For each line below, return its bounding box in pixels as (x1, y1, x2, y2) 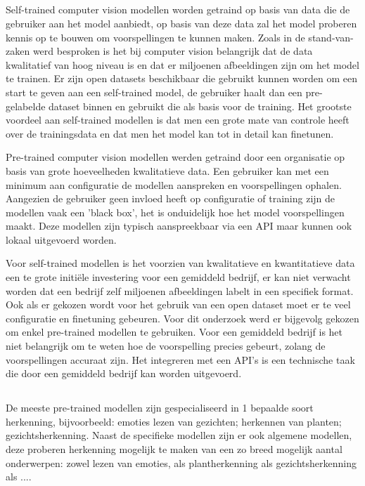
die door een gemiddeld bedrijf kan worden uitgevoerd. (6, 366, 242, 381)
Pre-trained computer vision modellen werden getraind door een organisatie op (6, 150, 345, 164)
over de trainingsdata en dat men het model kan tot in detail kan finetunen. (6, 126, 334, 140)
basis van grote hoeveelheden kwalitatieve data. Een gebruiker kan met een (6, 163, 329, 178)
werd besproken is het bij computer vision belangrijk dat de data (32, 44, 313, 58)
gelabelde (6, 98, 46, 113)
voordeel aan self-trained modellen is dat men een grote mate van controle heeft (6, 112, 350, 127)
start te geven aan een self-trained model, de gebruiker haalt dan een (6, 84, 302, 99)
